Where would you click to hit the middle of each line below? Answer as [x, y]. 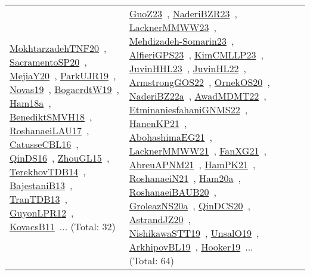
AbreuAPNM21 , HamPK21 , [192, 164]
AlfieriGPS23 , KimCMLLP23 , [196, 55]
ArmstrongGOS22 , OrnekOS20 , [199, 82]
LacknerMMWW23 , [173, 27]
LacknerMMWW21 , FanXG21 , [198, 151]
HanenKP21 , [158, 123]
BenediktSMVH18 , [51, 116]
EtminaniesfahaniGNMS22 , [188, 109]
